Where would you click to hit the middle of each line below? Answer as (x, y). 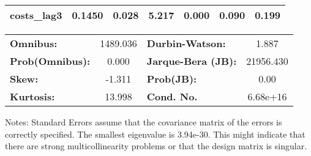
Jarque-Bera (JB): (192, 61)
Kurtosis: (32, 96)
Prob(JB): (172, 79)
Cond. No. (172, 96)
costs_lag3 (36, 15)
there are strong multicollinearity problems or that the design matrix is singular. (156, 146)
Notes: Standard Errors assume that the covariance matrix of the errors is (144, 122)
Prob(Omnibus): (50, 61)
